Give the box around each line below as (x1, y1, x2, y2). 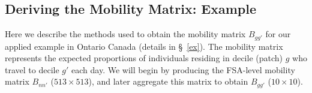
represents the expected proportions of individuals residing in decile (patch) (5, 52, 283, 64)
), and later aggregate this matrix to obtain (88, 75, 248, 88)
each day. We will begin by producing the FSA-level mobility (71, 63, 295, 76)
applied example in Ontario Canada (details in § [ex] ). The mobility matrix (5, 40, 283, 52)
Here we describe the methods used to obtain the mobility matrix (5, 28, 246, 40)
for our (265, 28, 291, 40)
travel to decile (5, 63, 59, 76)
